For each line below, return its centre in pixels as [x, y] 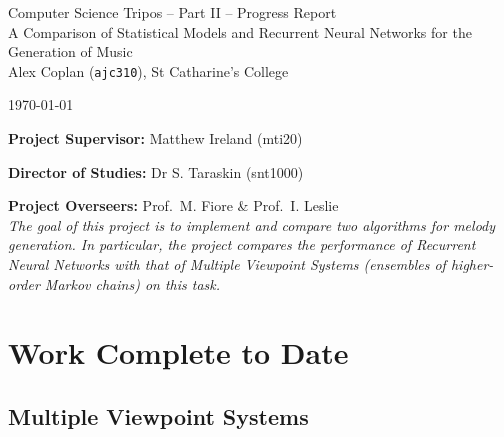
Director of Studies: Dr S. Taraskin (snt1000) [156, 171]
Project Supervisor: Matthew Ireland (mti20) [155, 138]
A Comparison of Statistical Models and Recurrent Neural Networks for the [240, 31]
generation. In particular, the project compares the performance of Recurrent [242, 244]
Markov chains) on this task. [132, 283]
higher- [472, 264]
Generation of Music [70, 51]
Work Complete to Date [178, 352]
